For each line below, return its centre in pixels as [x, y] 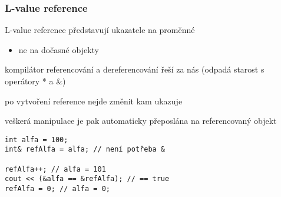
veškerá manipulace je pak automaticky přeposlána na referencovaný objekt [141, 121]
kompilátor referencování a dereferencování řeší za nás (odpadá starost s [135, 69]
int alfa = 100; [37, 139]
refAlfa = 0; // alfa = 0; [57, 189]
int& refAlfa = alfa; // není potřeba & [85, 150]
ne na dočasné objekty [59, 49]
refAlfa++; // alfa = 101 [55, 169]
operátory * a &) [35, 81]
